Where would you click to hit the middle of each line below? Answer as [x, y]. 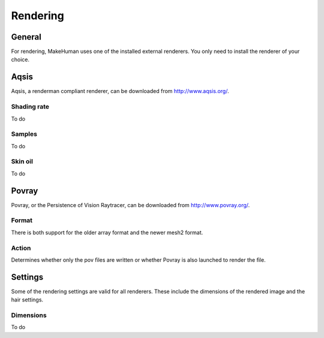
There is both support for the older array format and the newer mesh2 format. [107, 232]
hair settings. [27, 300]
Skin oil [22, 161]
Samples [24, 134]
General [26, 37]
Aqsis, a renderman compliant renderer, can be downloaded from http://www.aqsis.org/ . [120, 91]
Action [21, 248]
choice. [20, 59]
